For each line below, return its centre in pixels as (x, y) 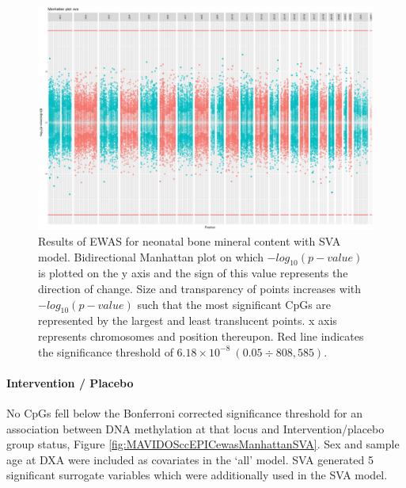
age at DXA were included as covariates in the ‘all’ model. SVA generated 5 (190, 459)
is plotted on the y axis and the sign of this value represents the (193, 273)
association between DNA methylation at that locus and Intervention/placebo (195, 428)
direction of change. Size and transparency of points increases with (200, 288)
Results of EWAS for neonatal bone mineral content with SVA (190, 240)
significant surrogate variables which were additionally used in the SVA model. (197, 475)
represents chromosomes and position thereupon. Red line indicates (201, 335)
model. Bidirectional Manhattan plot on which (151, 256)
